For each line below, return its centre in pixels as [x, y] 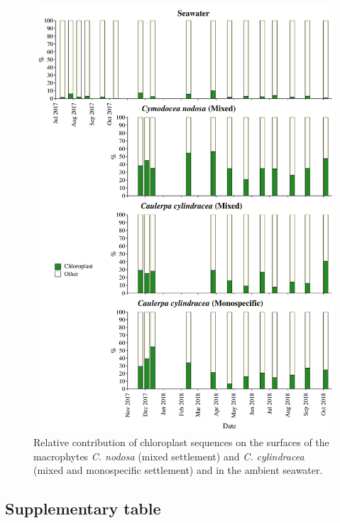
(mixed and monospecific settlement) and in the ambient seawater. [178, 470]
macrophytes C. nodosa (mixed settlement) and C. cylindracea [169, 456]
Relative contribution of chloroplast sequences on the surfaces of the [181, 442]
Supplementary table [83, 508]
